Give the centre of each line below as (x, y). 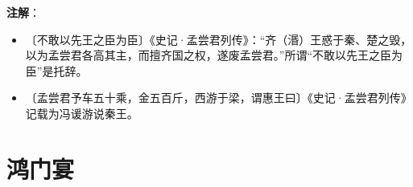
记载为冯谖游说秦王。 (82, 113)
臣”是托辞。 (56, 70)
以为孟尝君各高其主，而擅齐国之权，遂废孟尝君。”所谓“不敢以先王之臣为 (214, 55)
